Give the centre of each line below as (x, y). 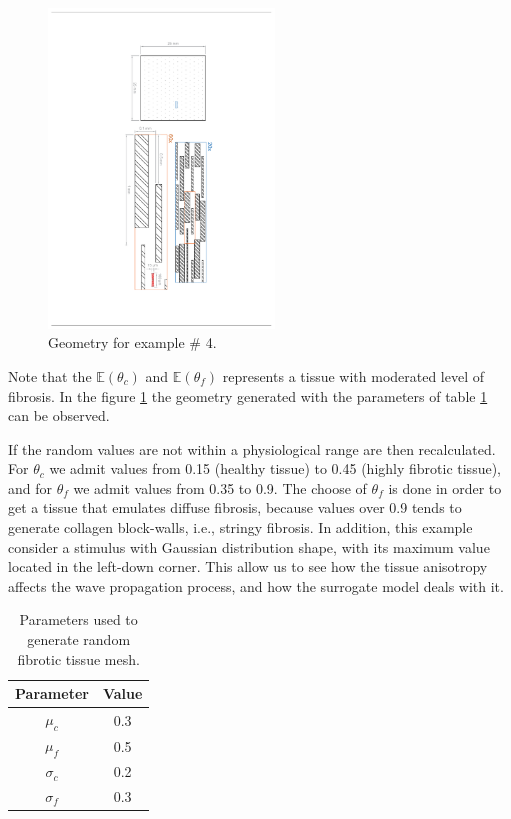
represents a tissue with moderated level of (353, 375)
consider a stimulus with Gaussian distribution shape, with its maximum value (249, 546)
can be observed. (59, 415)
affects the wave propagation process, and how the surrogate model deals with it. (256, 585)
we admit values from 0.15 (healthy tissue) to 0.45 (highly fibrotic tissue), (275, 468)
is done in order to (445, 487)
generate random (79, 639)
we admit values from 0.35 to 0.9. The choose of (220, 487)
